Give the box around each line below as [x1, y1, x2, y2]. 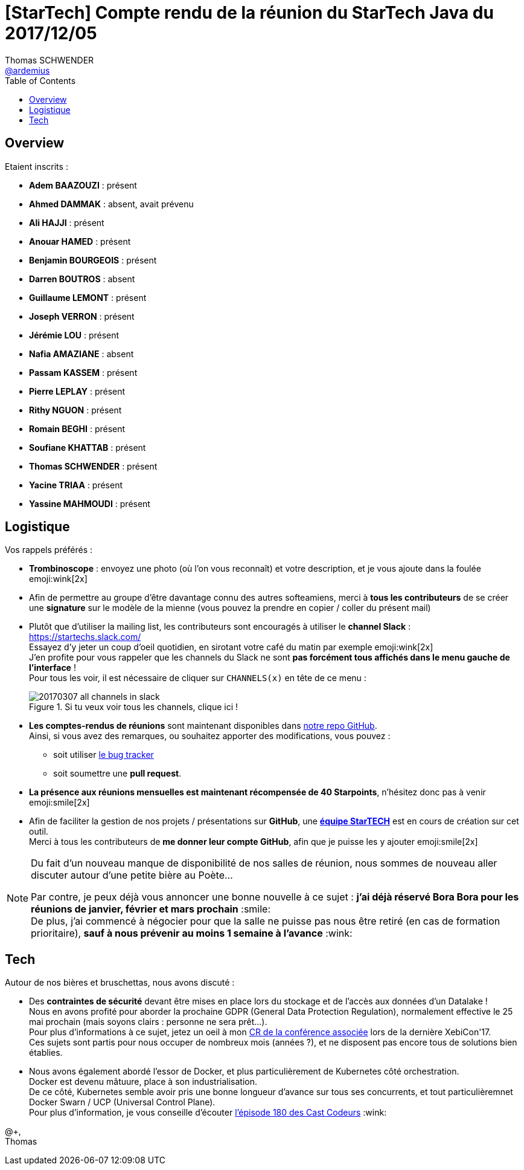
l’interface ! [29, 662, 76, 673]
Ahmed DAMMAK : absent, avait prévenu [29, 198, 194, 209]
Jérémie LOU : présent [29, 329, 120, 340]
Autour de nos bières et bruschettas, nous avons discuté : [5, 977, 235, 988]
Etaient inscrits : [5, 161, 68, 172]
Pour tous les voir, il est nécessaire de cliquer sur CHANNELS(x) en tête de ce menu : [29, 673, 366, 684]
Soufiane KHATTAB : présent [29, 442, 146, 453]
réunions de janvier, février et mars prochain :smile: [31, 903, 271, 916]
